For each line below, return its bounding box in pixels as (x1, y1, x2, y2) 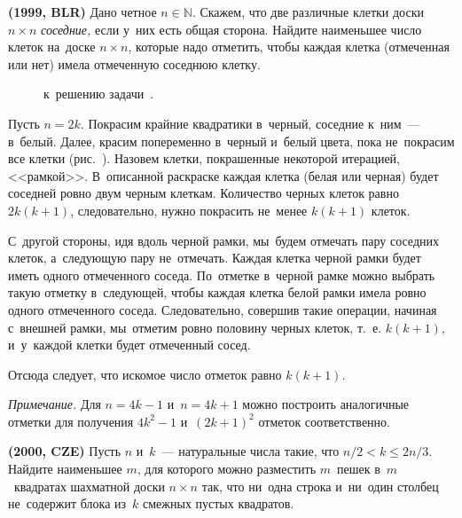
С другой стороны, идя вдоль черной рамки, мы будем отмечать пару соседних (8, 231, 440, 249)
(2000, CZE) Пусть (8, 442, 121, 460)
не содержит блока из (8, 494, 127, 513)
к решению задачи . (43, 84, 154, 103)
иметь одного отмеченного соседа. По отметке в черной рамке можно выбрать (8, 265, 435, 284)
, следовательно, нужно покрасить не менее (70, 200, 308, 219)
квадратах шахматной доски (13, 476, 165, 495)
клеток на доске (8, 37, 96, 56)
